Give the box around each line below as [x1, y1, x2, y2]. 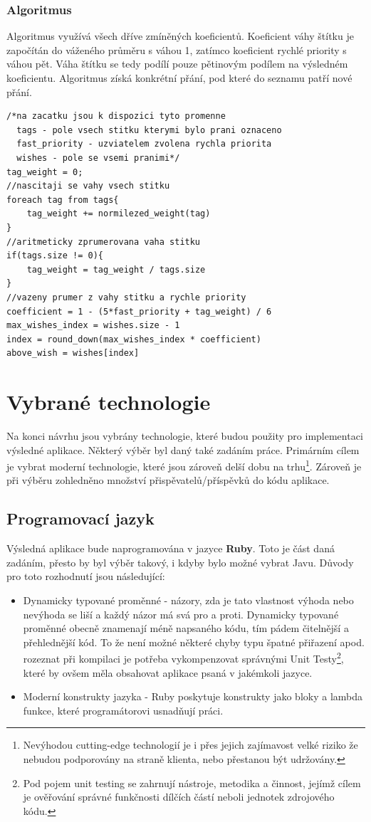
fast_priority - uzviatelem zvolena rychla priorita [16, 139, 272, 149]
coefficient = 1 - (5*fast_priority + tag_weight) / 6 [6, 306, 272, 317]
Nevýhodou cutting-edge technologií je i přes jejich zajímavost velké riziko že [23, 737, 358, 752]
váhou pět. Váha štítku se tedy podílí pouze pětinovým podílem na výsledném [6, 56, 348, 71]
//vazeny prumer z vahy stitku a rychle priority [6, 292, 246, 302]
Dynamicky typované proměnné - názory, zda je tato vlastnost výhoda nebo [23, 593, 354, 608]
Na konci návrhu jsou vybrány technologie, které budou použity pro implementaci [6, 428, 363, 443]
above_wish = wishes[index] [6, 348, 140, 359]
